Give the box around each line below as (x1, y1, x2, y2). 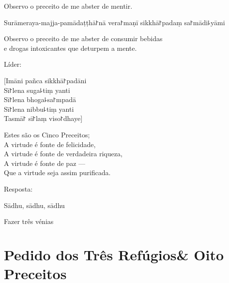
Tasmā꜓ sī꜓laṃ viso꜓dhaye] (4, 113, 83, 123)
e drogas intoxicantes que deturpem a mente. (4, 43, 137, 53)
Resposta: (4, 183, 33, 194)
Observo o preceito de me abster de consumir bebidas (4, 33, 163, 44)
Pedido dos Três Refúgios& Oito (4, 244, 224, 264)
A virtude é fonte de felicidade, (4, 139, 96, 149)
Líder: (4, 59, 22, 69)
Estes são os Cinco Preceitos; (4, 129, 90, 139)
